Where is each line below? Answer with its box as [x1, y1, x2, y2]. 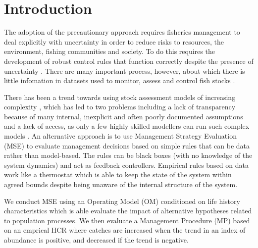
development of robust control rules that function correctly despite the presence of [4, 55, 254, 66]
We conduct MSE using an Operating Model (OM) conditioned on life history [4, 196, 240, 206]
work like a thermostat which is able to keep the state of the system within [4, 169, 232, 180]
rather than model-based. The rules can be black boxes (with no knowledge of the [4, 150, 253, 160]
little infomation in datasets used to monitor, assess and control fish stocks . [4, 75, 235, 86]
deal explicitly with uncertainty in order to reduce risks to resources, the [4, 36, 224, 47]
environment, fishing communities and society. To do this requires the [4, 46, 215, 56]
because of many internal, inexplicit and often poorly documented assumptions [4, 111, 243, 121]
